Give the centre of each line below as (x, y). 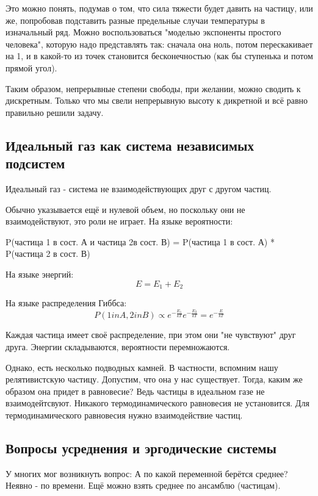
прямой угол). (31, 67)
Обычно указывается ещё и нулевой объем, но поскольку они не (125, 209)
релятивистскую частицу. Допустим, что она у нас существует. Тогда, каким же (154, 379)
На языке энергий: (40, 274)
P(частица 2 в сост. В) (48, 253)
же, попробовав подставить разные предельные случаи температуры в (135, 20)
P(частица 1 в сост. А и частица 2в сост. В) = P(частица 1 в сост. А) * (140, 241)
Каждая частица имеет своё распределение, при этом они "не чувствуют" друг (151, 335)
